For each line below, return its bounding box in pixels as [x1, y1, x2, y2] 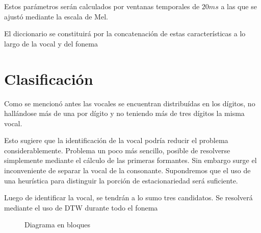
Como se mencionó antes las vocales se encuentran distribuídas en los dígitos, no [4, 98, 255, 108]
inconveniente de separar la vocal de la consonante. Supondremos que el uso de [4, 165, 251, 176]
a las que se [221, 1, 257, 11]
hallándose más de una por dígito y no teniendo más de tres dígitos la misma [4, 108, 245, 119]
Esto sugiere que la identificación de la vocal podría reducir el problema [4, 135, 228, 146]
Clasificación [4, 68, 93, 89]
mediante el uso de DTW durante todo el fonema [4, 202, 158, 213]
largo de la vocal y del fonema [4, 38, 98, 49]
